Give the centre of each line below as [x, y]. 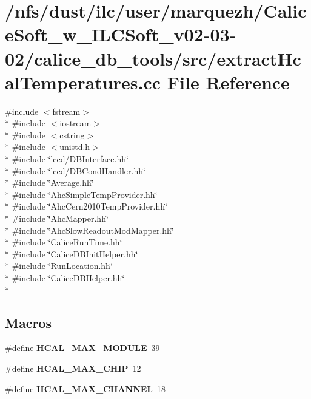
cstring [72, 135]
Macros [28, 322]
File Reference [228, 82]
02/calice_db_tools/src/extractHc [153, 58]
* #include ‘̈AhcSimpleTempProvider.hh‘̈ [81, 194]
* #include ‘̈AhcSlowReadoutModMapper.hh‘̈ [89, 230]
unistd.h [75, 147]
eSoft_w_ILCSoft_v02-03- [121, 34]
